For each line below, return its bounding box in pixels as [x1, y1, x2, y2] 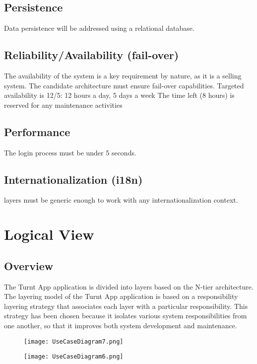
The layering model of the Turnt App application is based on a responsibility [4, 291, 238, 301]
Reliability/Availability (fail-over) [4, 47, 179, 63]
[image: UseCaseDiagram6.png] [24, 353, 124, 361]
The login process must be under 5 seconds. [4, 147, 136, 157]
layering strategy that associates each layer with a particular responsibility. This [4, 300, 248, 311]
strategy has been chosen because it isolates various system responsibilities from [4, 310, 247, 321]
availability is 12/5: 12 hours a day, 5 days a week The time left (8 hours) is [4, 90, 235, 100]
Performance [4, 124, 70, 139]
